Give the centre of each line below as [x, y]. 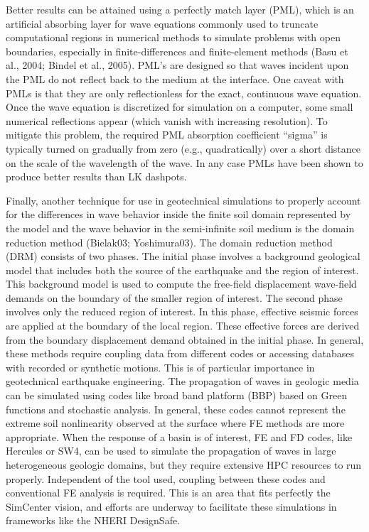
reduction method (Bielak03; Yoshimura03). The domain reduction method [169, 242]
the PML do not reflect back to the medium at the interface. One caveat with [175, 78]
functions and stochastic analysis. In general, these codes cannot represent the [176, 409]
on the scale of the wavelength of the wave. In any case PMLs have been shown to [184, 162]
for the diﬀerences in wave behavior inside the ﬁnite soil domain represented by [178, 214]
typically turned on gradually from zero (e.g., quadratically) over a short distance [183, 148]
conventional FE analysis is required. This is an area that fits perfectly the [168, 493]
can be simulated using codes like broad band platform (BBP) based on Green [177, 395]
